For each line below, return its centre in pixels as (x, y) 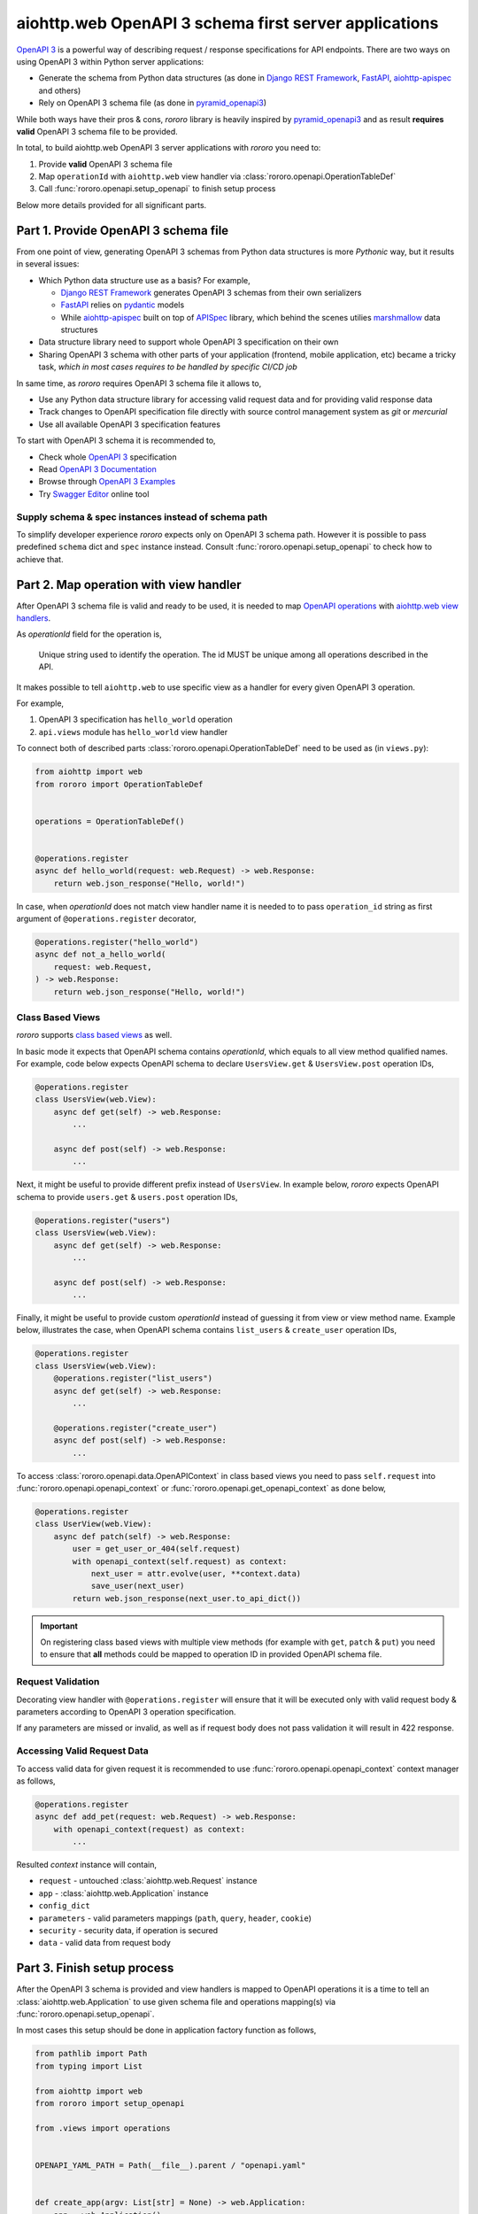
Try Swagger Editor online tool (94, 494)
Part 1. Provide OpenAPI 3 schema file (123, 230)
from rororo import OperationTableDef (119, 784)
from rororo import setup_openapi (110, 2103)
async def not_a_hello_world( (100, 955)
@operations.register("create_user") (135, 1428)
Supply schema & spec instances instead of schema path (142, 516)
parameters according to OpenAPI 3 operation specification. (126, 1711)
